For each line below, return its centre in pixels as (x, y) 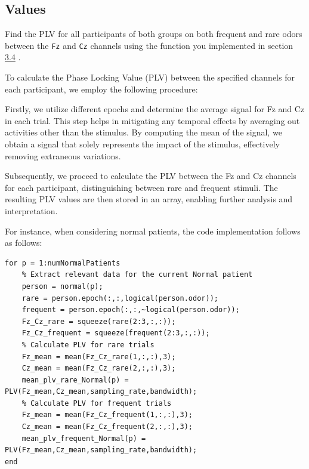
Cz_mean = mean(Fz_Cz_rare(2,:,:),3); (99, 368)
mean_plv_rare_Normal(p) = (75, 380)
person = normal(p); (62, 286)
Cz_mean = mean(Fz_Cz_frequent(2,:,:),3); (107, 427)
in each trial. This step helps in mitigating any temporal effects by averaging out (152, 120)
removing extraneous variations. (63, 155)
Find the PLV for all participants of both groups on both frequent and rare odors (154, 34)
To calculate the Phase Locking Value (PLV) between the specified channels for (150, 77)
